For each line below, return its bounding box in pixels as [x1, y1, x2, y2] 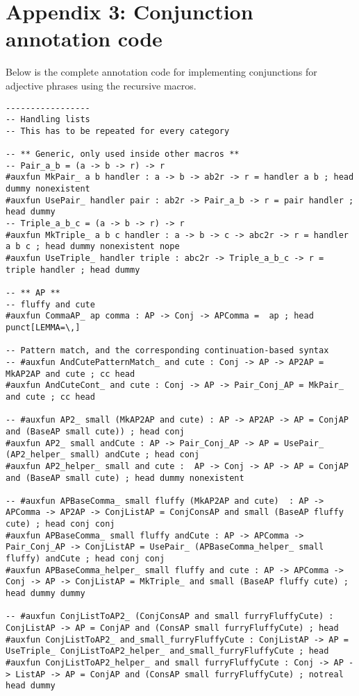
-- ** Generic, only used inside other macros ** [6, 149, 240, 160]
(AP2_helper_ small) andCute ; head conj [6, 450, 200, 460]
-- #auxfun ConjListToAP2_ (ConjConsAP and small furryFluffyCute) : [6, 611, 334, 622]
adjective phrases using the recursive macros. [6, 78, 197, 92]
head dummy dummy [6, 588, 85, 599]
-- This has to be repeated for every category [6, 126, 230, 136]
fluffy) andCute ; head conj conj [6, 554, 165, 564]
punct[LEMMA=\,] [6, 322, 81, 332]
